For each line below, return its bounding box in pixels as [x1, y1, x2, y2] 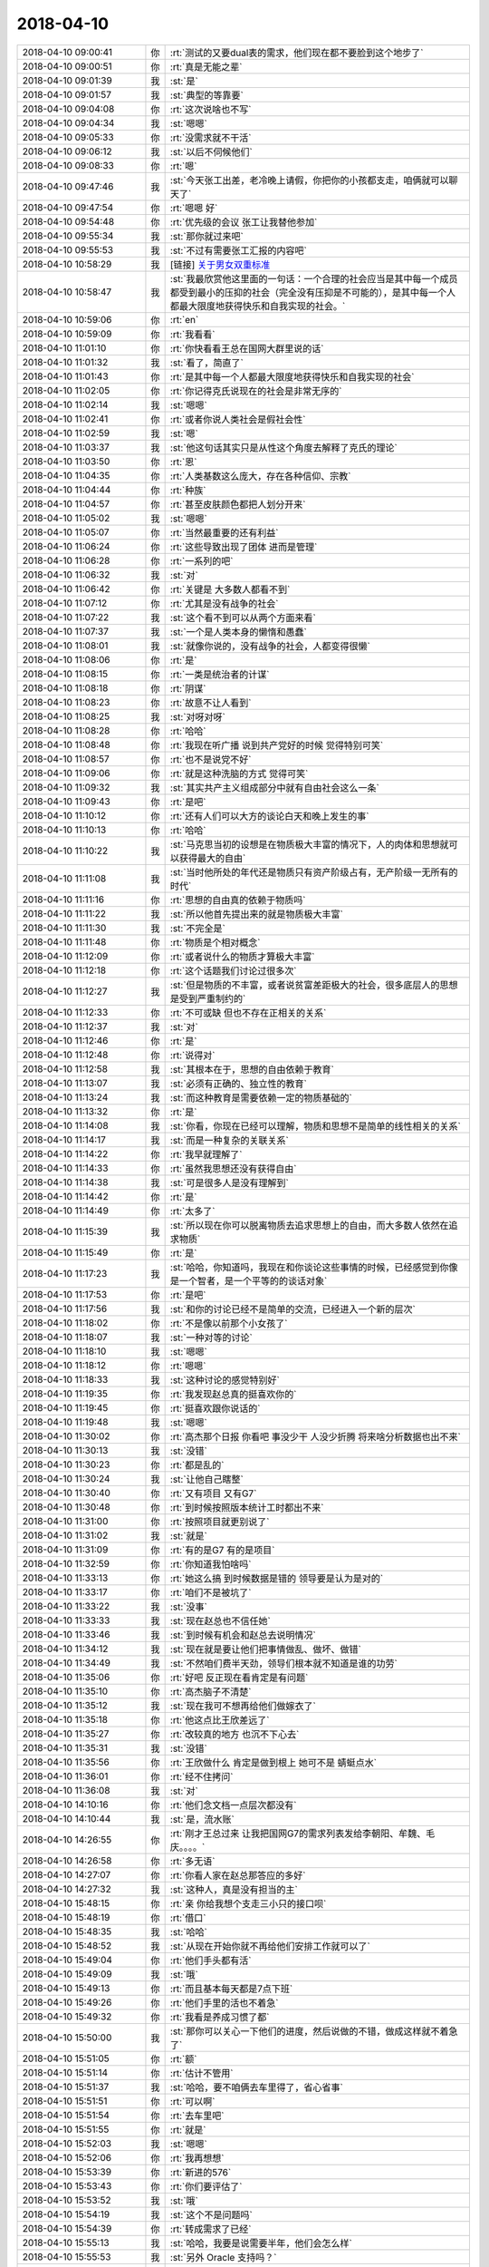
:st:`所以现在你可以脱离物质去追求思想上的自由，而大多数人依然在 [169, 1219, 449, 1231]
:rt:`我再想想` [169, 2152, 225, 2165]
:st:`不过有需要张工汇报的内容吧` [169, 244, 308, 257]
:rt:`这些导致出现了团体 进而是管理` [169, 540, 318, 553]
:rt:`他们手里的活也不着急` [169, 1996, 279, 2009]
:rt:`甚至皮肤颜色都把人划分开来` [169, 498, 306, 511]
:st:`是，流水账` [169, 1813, 235, 1825]
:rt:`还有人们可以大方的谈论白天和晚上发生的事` [169, 810, 369, 822]
